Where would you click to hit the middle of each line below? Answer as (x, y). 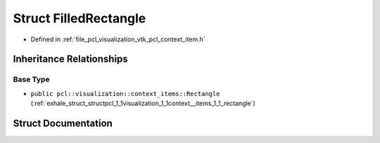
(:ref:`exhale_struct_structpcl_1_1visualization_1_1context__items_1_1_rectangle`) (143, 103)
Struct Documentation (63, 123)
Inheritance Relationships (70, 59)
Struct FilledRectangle (80, 18)
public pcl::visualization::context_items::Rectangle (125, 94)
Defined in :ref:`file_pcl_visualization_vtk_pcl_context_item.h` (118, 39)
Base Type (31, 79)
